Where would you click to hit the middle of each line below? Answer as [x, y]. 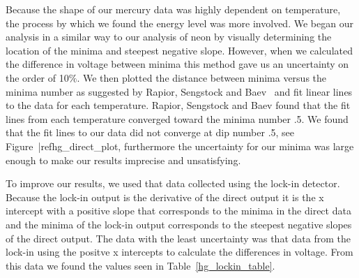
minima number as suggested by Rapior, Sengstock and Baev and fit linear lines [179, 91]
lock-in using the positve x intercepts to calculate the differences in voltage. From [179, 252]
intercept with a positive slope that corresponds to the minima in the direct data [178, 211]
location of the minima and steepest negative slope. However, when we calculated [179, 50]
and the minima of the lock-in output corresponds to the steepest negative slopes [179, 224]
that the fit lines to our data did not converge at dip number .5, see [150, 132]
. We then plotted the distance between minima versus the [202, 77]
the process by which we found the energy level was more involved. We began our [179, 23]
